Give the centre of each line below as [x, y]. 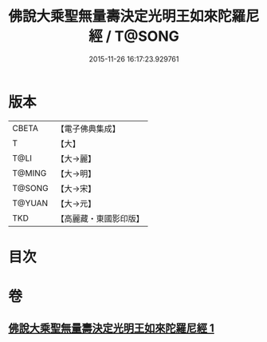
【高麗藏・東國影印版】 [100, 218]
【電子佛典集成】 [88, 129]
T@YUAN [30, 203]
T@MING [29, 173]
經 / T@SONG [134, 36]
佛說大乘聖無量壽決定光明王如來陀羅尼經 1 [112, 328]
